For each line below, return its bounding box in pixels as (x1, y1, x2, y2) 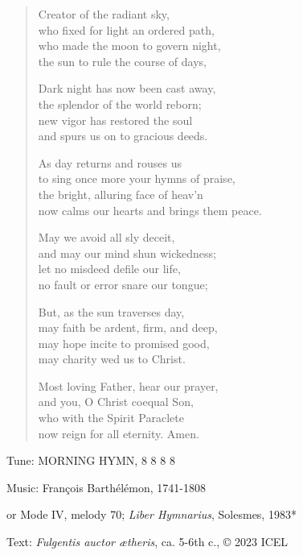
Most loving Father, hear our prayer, (38, 377, 219, 394)
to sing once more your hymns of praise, (38, 170, 235, 187)
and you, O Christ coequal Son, (38, 393, 194, 410)
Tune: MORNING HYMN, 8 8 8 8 (6, 452, 175, 469)
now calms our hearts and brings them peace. (38, 201, 262, 218)
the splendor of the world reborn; (38, 95, 202, 112)
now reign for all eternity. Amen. (38, 425, 199, 441)
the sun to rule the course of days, (38, 52, 207, 69)
